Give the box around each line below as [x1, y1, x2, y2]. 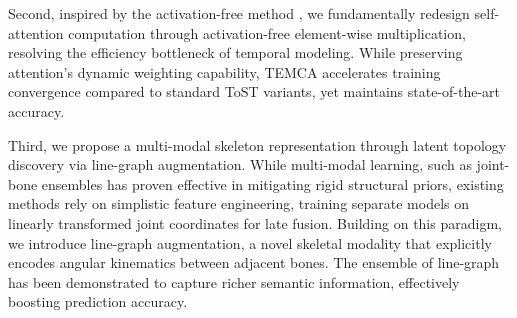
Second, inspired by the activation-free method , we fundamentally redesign [8, 3, 470, 23]
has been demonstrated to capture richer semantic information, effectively [8, 271, 460, 292]
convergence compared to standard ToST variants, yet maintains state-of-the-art [8, 81, 501, 102]
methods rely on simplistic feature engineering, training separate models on [8, 193, 470, 214]
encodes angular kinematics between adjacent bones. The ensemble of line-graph [8, 252, 500, 273]
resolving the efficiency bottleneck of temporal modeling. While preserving [8, 42, 463, 63]
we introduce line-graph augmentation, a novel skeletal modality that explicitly [8, 232, 492, 253]
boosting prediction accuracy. [8, 291, 188, 312]
